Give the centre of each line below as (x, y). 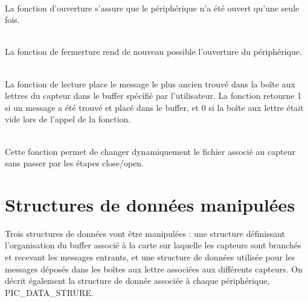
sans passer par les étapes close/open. (75, 163)
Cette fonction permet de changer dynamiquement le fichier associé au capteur (150, 151)
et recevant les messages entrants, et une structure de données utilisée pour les (150, 257)
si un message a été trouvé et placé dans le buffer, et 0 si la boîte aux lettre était (154, 107)
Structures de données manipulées (150, 204)
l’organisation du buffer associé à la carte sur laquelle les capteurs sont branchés (153, 245)
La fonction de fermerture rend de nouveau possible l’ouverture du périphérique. (153, 52)
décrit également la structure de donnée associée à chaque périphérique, (137, 281)
